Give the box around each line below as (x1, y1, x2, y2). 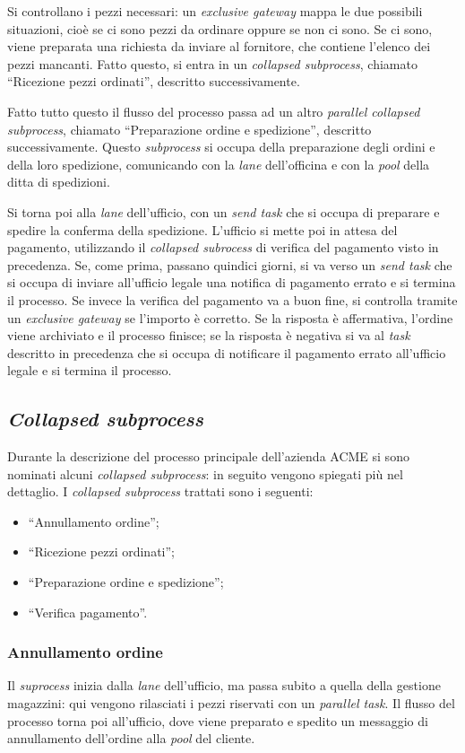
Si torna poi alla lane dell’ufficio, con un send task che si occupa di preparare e (7, 202, 440, 221)
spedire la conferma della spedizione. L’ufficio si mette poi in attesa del (7, 220, 398, 239)
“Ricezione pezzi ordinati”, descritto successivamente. (7, 72, 300, 91)
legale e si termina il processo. (7, 361, 172, 380)
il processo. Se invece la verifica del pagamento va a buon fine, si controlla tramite (7, 290, 458, 309)
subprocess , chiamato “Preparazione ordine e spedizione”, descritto (7, 119, 372, 138)
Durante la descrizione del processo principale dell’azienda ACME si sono (7, 447, 409, 466)
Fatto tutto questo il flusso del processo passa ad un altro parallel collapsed (7, 101, 420, 120)
